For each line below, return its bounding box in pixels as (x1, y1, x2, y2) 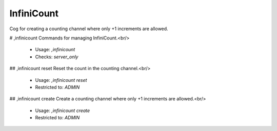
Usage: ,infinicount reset (35, 77, 87, 83)
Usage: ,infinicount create (35, 107, 90, 114)
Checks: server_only (35, 54, 78, 60)
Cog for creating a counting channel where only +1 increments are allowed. (9, 26, 169, 32)
